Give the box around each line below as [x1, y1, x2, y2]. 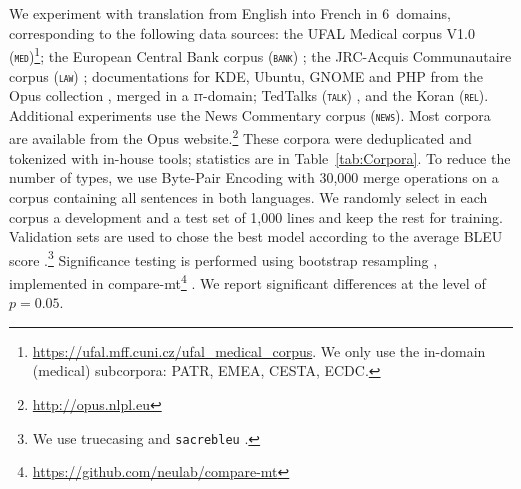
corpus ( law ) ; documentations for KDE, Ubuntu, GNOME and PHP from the [9, 65, 483, 86]
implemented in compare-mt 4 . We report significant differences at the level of [9, 269, 486, 293]
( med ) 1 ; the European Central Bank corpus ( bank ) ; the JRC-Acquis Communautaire [9, 43, 512, 66]
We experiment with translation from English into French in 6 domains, [9, 3, 451, 23]
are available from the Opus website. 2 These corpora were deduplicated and [9, 125, 472, 149]
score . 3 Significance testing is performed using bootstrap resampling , [9, 246, 438, 270]
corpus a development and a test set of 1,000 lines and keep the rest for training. [9, 206, 504, 227]
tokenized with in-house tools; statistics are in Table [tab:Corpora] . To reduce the [9, 147, 511, 168]
